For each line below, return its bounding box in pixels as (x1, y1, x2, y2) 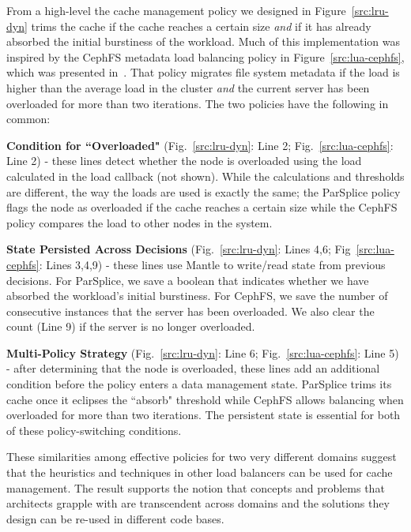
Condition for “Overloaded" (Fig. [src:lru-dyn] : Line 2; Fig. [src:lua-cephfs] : (6, 137, 394, 153)
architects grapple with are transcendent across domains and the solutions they (6, 495, 390, 511)
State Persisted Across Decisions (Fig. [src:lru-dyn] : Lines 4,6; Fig (6, 241, 351, 257)
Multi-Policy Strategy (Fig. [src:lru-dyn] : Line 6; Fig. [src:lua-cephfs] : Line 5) (6, 344, 399, 361)
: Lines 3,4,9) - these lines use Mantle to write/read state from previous (39, 256, 386, 272)
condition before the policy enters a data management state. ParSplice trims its (6, 376, 392, 392)
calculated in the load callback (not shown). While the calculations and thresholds (6, 167, 405, 184)
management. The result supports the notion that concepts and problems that (6, 479, 385, 496)
